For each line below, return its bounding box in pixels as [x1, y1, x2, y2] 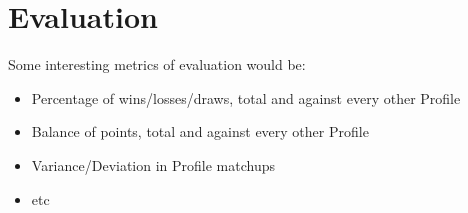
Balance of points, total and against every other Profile [31, 121, 369, 142]
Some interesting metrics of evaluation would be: [8, 54, 306, 75]
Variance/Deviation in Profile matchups [31, 154, 276, 175]
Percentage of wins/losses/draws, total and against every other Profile [31, 87, 461, 108]
